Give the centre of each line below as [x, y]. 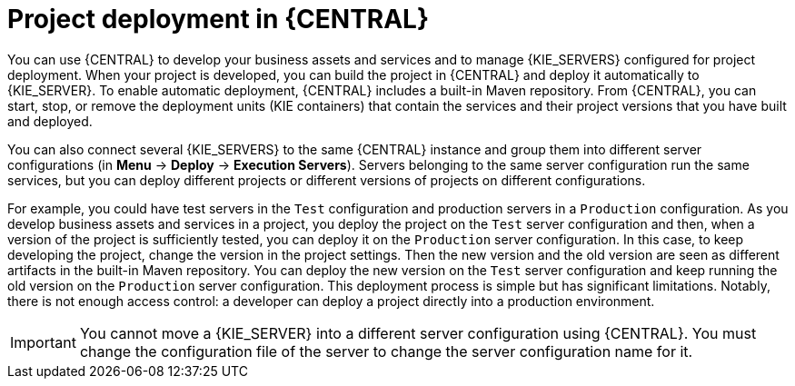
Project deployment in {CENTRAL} [219, 19]
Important [43, 342]
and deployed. [50, 121]
